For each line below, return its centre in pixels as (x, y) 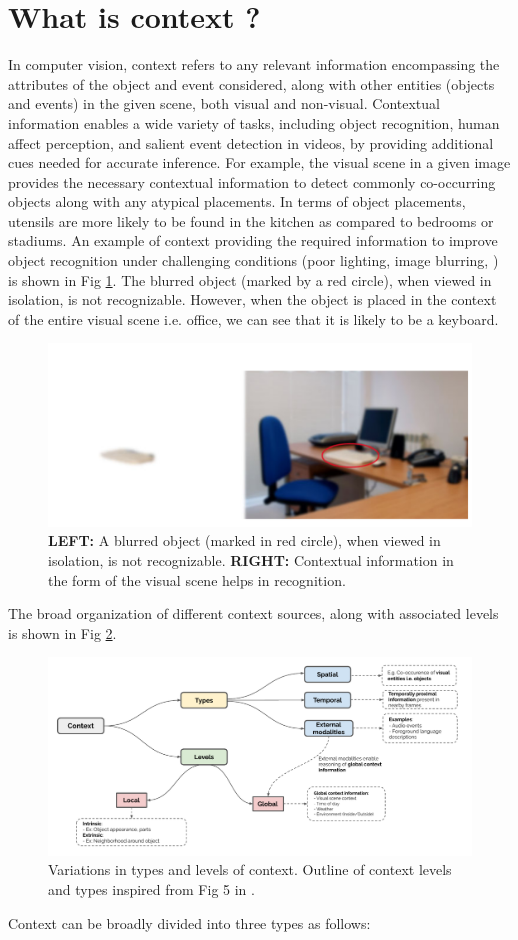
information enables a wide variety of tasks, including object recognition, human (254, 122)
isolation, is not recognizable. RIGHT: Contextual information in (251, 560)
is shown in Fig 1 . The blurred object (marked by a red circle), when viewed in (250, 279)
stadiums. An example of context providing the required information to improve (253, 240)
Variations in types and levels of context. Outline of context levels (250, 869)
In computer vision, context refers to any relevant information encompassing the (254, 64)
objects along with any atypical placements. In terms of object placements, (237, 201)
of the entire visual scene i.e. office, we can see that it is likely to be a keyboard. (253, 318)
